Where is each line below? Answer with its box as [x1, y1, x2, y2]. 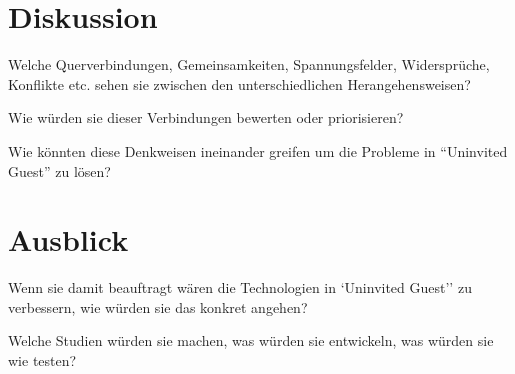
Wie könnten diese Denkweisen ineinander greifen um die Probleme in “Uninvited [8, 140, 508, 161]
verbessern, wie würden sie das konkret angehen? [8, 296, 308, 317]
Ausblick [8, 219, 129, 260]
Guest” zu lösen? [8, 160, 111, 181]
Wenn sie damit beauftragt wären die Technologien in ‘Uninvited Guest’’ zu [8, 277, 472, 298]
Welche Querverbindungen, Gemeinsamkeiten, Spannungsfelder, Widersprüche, [8, 54, 490, 75]
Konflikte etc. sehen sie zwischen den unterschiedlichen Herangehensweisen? [8, 73, 471, 94]
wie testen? [8, 350, 77, 370]
